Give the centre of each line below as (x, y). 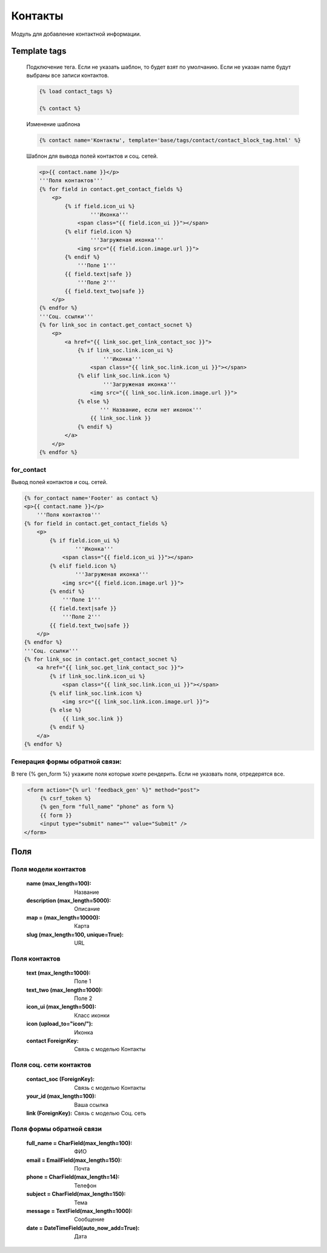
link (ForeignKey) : (49, 1113)
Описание (87, 909)
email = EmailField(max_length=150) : (74, 1160)
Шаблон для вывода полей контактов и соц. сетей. (92, 156)
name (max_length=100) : (59, 884)
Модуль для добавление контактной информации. (76, 34)
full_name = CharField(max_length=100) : (79, 1143)
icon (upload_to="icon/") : (60, 1024)
